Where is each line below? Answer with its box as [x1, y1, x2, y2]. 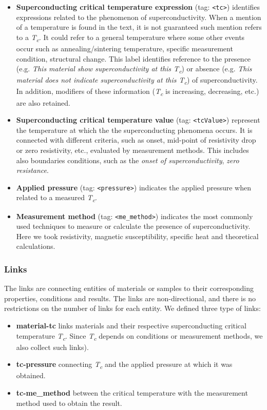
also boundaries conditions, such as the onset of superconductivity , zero [16, 154, 239, 165]
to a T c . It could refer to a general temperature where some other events [16, 31, 245, 44]
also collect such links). [16, 341, 89, 352]
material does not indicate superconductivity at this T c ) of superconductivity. [16, 74, 258, 87]
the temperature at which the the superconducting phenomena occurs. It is [16, 124, 253, 135]
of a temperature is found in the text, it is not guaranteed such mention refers [16, 22, 262, 32]
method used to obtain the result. [16, 397, 122, 408]
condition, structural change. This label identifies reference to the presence [16, 53, 251, 64]
